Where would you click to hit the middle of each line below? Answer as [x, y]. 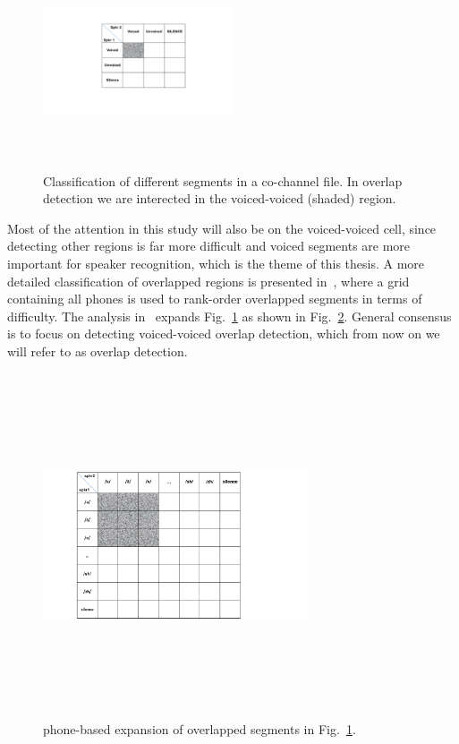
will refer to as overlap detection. [98, 351]
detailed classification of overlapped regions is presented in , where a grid [208, 281]
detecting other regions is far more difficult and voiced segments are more [209, 246]
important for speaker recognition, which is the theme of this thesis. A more [216, 263]
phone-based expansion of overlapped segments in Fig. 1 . [200, 729]
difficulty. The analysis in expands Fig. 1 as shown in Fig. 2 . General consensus [229, 316]
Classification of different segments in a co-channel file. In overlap [223, 180]
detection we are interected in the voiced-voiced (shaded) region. [220, 198]
